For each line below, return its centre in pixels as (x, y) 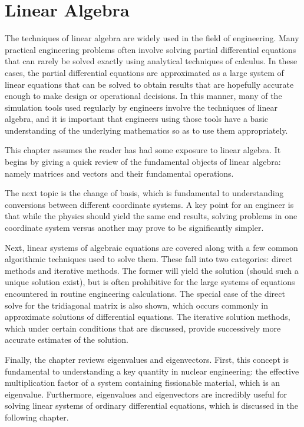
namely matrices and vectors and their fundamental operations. (119, 173)
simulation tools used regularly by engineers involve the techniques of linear (141, 107)
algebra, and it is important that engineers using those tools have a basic (137, 119)
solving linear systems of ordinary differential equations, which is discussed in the (151, 406)
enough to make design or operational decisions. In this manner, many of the (143, 96)
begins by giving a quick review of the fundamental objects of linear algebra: (143, 162)
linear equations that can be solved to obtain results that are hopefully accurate (149, 84)
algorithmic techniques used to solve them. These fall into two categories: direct (149, 259)
